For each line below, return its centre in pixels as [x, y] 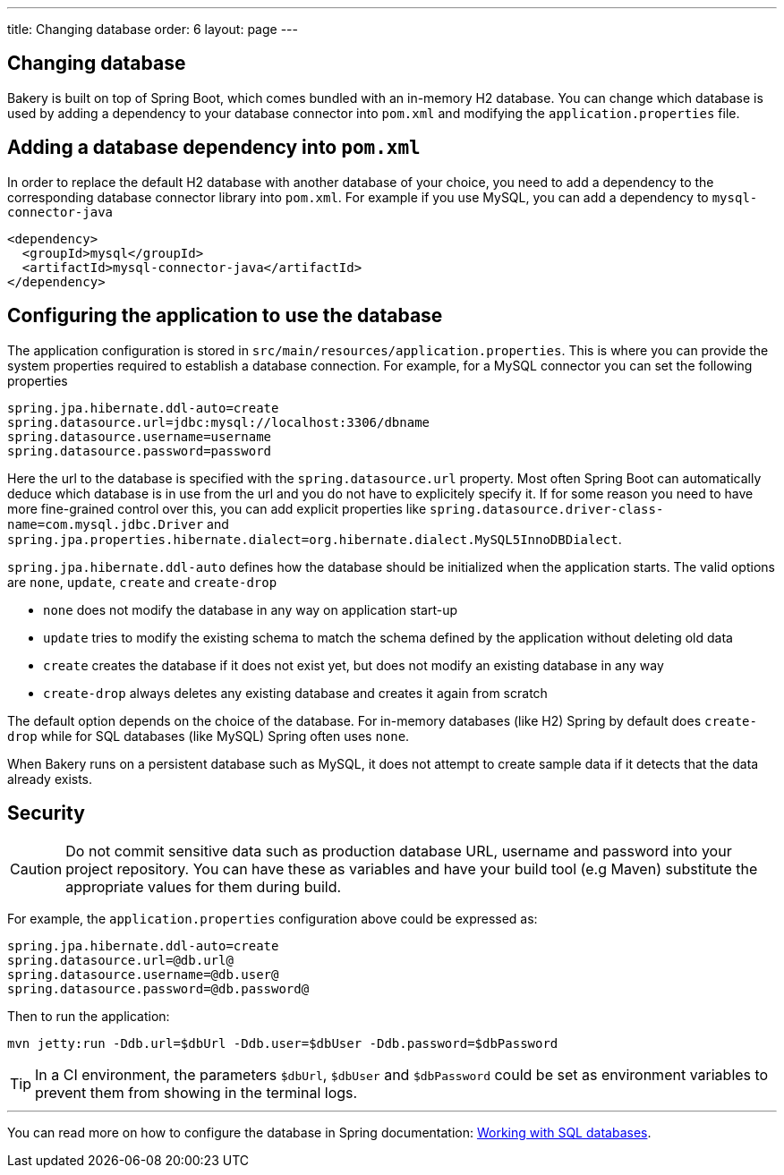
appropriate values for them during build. [204, 887]
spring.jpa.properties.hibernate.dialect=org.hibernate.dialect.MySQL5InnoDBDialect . [315, 539]
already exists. [50, 779]
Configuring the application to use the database [225, 316]
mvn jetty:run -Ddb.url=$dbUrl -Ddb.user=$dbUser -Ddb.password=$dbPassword [283, 1044]
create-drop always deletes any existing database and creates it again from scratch [295, 693]
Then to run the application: [89, 1017]
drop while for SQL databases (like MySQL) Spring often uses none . [209, 736]
